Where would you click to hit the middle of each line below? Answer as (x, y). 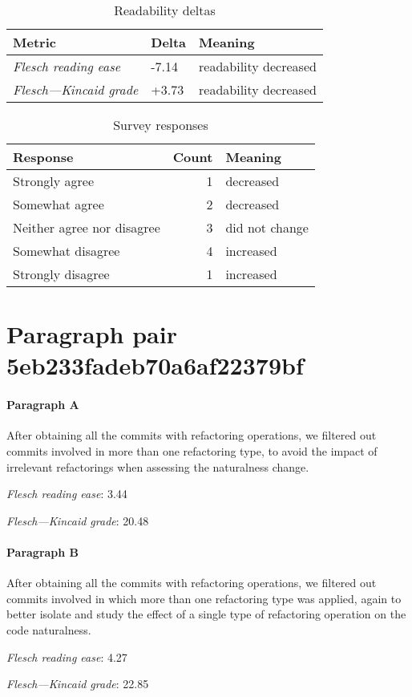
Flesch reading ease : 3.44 (67, 494)
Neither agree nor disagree (87, 227)
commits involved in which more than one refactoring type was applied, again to (204, 598)
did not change (267, 227)
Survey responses (161, 125)
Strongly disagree (61, 274)
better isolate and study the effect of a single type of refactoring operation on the (206, 614)
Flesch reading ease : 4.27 (67, 656)
